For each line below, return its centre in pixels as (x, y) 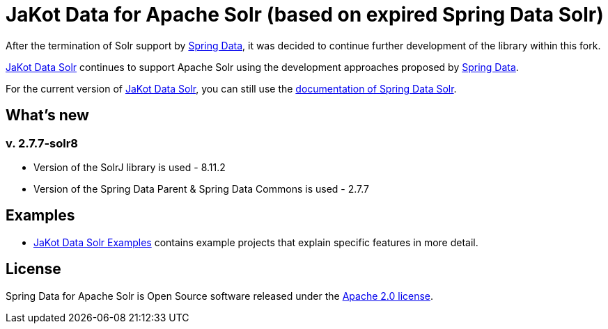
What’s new (47, 115)
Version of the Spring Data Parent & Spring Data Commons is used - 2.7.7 (201, 188)
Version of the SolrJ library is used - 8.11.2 (130, 167)
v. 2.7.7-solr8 (42, 143)
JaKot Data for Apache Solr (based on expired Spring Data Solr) (305, 15)
